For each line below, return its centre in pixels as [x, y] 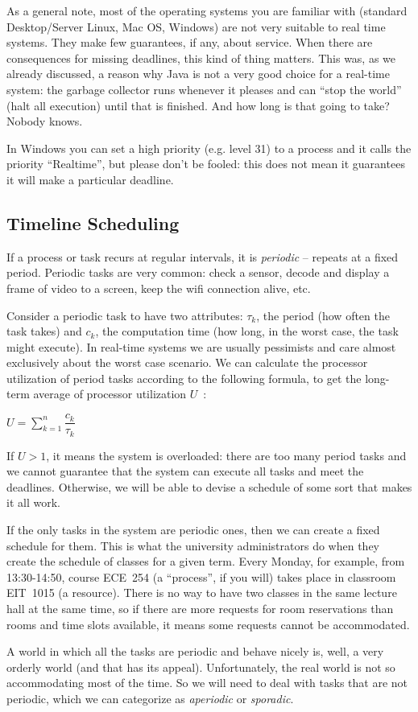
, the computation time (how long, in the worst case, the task [247, 331]
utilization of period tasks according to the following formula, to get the [184, 378]
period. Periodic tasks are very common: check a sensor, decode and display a [198, 272]
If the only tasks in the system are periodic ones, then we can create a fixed [193, 529]
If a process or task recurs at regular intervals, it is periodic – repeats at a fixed [203, 256]
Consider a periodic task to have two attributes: [125, 315]
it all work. [33, 502]
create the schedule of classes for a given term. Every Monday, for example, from [206, 561]
